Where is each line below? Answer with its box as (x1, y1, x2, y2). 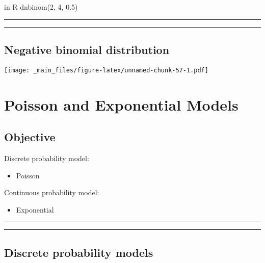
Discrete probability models (4, 244, 153, 260)
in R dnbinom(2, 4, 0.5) (4, 2, 78, 12)
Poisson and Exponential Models (4, 94, 238, 115)
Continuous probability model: (4, 187, 99, 198)
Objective (4, 129, 56, 145)
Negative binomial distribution (4, 41, 170, 57)
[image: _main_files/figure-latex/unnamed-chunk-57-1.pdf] (4, 66, 208, 74)
